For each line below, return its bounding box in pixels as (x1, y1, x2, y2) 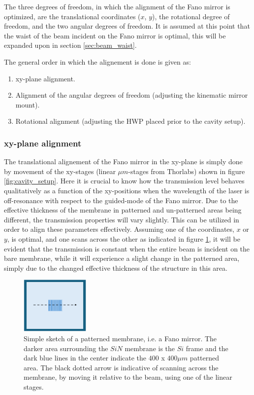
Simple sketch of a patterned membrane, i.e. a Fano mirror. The (24, 333, 217, 343)
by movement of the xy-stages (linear (4, 166, 116, 176)
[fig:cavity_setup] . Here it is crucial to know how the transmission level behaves (4, 176, 245, 186)
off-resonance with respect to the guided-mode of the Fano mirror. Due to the (4, 195, 238, 205)
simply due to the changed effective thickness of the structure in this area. (4, 262, 227, 273)
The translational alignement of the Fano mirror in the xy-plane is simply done (4, 156, 243, 167)
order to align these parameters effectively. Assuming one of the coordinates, (4, 224, 234, 234)
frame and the (186, 343, 228, 353)
